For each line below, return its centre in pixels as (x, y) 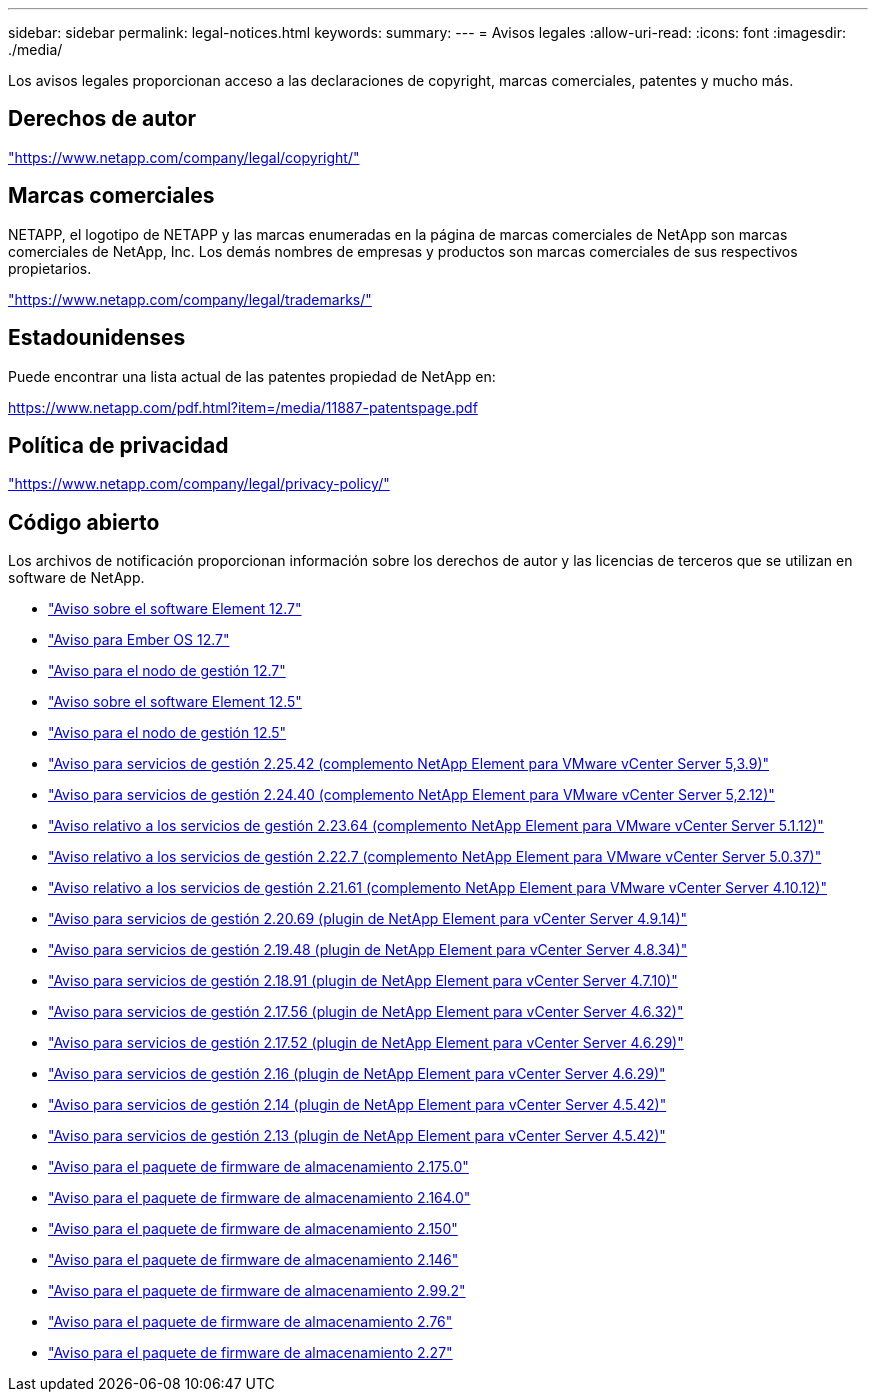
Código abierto (84, 522)
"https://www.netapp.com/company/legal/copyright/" (184, 157)
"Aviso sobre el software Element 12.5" (175, 702)
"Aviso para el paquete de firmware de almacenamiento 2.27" (250, 1353)
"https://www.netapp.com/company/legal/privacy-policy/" (199, 484)
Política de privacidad (118, 445)
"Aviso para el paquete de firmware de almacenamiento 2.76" (250, 1322)
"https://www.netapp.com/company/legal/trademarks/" (190, 299)
